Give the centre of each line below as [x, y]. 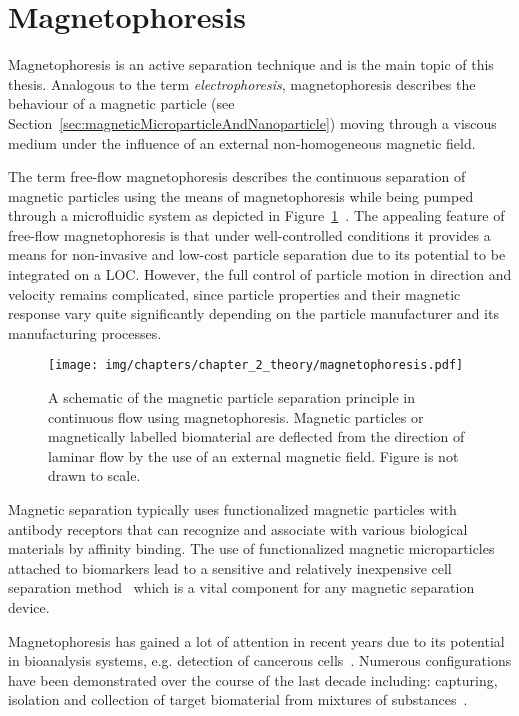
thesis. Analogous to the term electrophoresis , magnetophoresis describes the [242, 83]
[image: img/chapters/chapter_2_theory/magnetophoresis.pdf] [256, 365]
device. [29, 607]
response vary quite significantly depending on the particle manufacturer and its [253, 313]
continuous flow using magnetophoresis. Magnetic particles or [236, 416]
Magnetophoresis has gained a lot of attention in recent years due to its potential [256, 640]
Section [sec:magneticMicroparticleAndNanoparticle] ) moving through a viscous [252, 122]
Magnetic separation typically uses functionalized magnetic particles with [232, 509]
